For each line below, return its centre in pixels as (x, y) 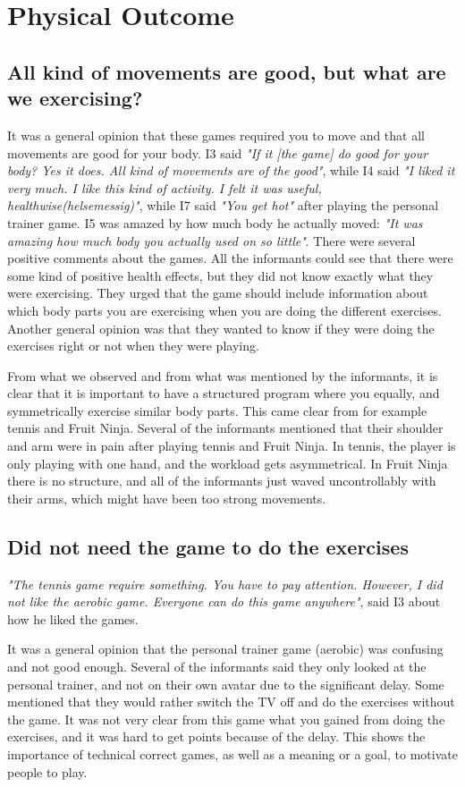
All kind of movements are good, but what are (227, 71)
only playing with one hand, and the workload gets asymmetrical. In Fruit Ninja (228, 463)
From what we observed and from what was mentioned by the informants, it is (223, 375)
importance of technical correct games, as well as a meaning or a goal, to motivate (232, 753)
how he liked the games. (73, 618)
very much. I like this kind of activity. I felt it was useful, (165, 187)
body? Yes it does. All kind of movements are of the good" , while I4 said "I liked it (231, 170)
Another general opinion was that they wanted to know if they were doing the (221, 328)
